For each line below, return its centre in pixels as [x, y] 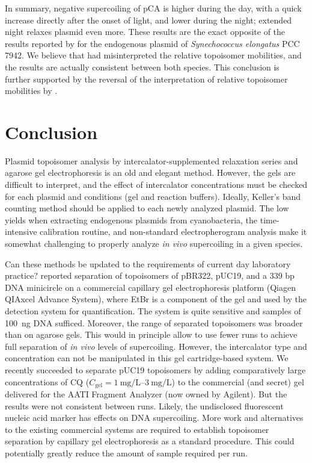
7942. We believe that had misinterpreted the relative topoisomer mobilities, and [153, 55]
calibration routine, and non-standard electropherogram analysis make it [173, 231]
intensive [21, 231]
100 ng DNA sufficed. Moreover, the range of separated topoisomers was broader [154, 322]
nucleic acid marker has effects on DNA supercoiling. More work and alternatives [154, 418]
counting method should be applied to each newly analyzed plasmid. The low [147, 208]
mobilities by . [31, 91]
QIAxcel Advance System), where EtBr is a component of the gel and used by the [156, 299]
